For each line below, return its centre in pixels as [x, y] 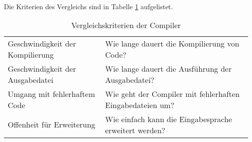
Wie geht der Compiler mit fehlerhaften [172, 94]
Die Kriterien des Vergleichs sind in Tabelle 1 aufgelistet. [88, 6]
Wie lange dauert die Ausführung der [168, 68]
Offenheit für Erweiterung [52, 125]
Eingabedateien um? [140, 105]
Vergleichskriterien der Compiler [126, 25]
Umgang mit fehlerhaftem [52, 94]
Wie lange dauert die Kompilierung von [172, 43]
